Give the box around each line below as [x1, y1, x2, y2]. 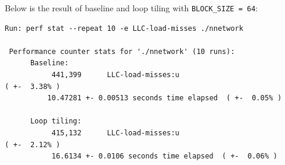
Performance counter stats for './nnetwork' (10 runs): [9, 47, 235, 56]
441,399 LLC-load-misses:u [51, 71, 180, 80]
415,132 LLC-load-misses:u [51, 129, 180, 137]
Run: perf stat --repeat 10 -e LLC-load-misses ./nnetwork [5, 24, 243, 33]
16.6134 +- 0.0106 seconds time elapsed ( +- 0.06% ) [51, 152, 278, 161]
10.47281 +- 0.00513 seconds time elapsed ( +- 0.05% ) [47, 94, 282, 103]
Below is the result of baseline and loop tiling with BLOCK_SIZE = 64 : [5, 2, 258, 14]
